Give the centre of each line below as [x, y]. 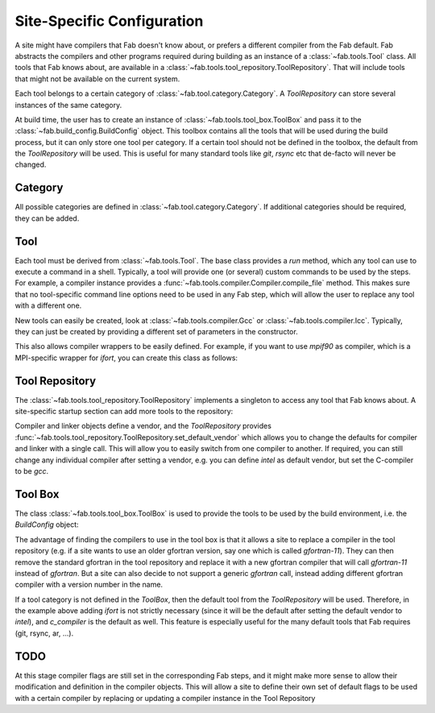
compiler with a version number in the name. [89, 585]
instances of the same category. [68, 105]
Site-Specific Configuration [109, 21]
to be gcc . [32, 471]
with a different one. [48, 305]
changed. [31, 164]
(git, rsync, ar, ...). [44, 633]
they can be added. [47, 218]
